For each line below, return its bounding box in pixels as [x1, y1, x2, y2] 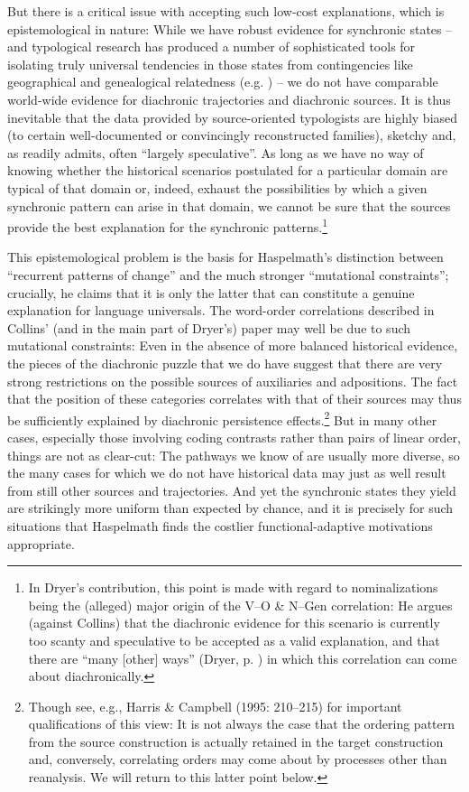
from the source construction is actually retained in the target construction [28, 731, 444, 750]
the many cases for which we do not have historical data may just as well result [7, 463, 446, 482]
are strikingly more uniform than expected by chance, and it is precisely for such [7, 498, 454, 517]
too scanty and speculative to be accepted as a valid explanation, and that [28, 630, 440, 649]
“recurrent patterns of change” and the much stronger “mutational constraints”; [7, 265, 449, 284]
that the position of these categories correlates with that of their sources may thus [7, 389, 462, 408]
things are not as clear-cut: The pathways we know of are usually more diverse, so [7, 445, 460, 464]
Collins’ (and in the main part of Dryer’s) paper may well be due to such [7, 318, 411, 337]
